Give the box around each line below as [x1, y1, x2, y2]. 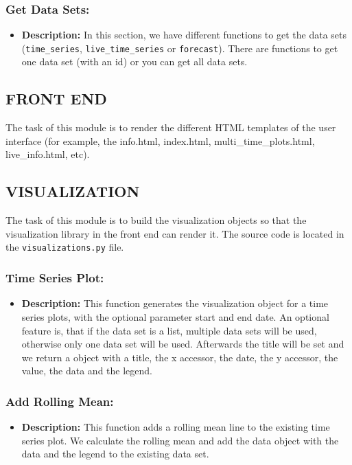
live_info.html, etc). [5, 147, 90, 161]
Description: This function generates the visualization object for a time [21, 296, 329, 310]
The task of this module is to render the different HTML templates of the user [5, 120, 336, 135]
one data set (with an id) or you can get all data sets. [21, 54, 248, 69]
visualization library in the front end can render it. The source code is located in [5, 226, 344, 240]
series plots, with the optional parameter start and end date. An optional [21, 309, 329, 324]
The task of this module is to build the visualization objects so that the [5, 213, 307, 227]
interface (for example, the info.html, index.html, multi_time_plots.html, [5, 133, 315, 148]
